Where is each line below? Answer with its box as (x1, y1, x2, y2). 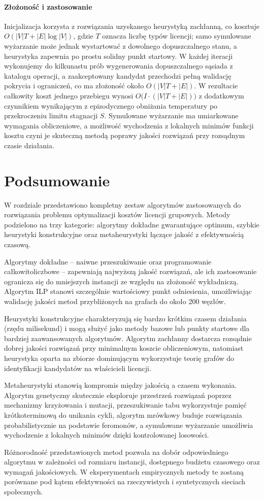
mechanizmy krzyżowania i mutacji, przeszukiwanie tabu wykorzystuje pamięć (4, 399, 247, 410)
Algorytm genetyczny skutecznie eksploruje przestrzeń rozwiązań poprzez (4, 389, 232, 400)
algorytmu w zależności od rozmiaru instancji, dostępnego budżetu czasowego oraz (4, 456, 260, 467)
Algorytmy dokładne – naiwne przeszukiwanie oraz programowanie (4, 256, 212, 266)
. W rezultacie (194, 80, 238, 91)
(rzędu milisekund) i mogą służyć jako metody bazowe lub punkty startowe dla (4, 323, 250, 334)
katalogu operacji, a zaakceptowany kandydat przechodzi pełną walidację (4, 70, 232, 81)
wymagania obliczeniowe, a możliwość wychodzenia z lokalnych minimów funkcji (4, 120, 254, 130)
